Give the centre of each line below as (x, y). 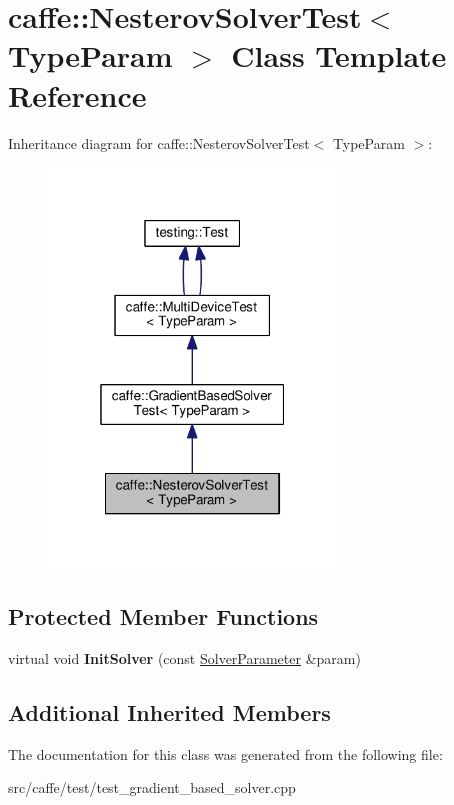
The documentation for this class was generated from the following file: (225, 753)
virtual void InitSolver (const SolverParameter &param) (184, 657)
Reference (77, 94)
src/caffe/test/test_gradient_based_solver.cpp (152, 787)
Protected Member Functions (163, 616)
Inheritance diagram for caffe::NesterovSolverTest (159, 142)
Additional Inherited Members (169, 711)
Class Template (339, 55)
